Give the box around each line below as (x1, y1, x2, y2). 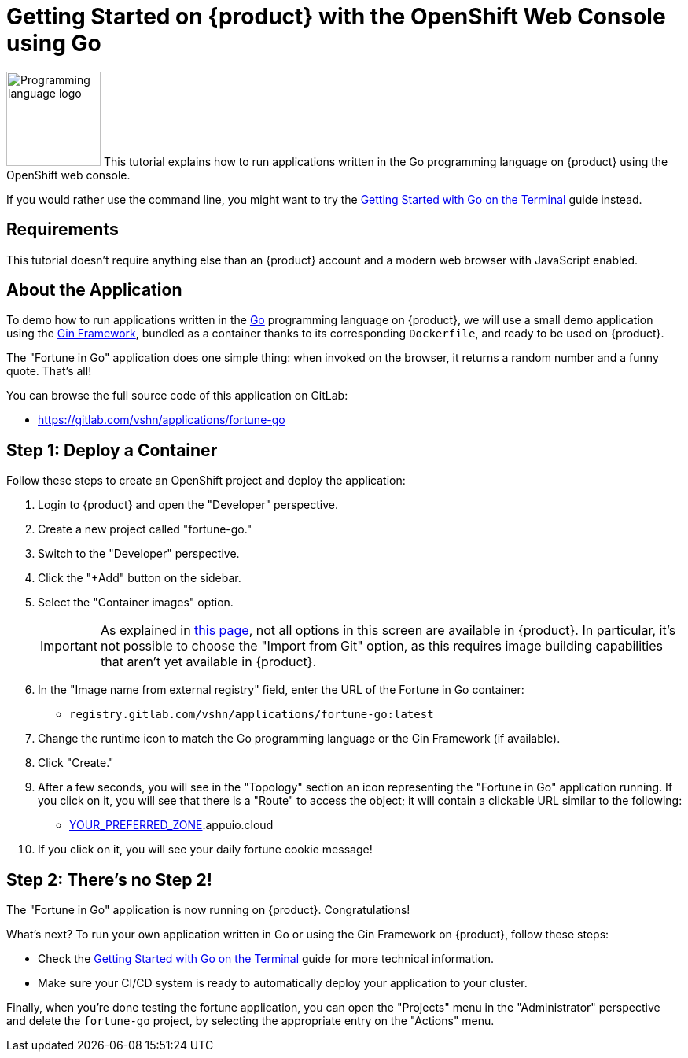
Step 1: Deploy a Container (6, 440, 218, 460)
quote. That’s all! (6, 364, 92, 378)
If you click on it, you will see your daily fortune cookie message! (38, 842, 373, 857)
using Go (6, 30, 101, 57)
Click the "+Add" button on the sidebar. (38, 571, 241, 585)
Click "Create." (38, 756, 114, 770)
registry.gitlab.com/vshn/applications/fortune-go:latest (69, 708, 434, 721)
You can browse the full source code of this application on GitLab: (6, 389, 348, 403)
